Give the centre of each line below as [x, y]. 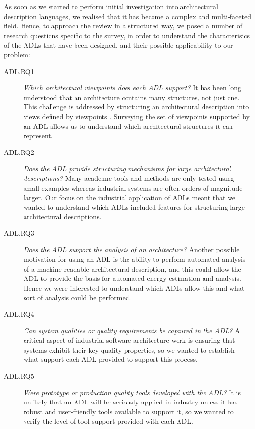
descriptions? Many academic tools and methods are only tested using [129, 178]
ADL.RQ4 [19, 314]
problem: [17, 54]
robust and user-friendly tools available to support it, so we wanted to [129, 411]
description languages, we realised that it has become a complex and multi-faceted [127, 16]
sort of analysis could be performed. [77, 297]
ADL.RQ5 [19, 376]
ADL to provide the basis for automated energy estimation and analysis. [132, 278]
